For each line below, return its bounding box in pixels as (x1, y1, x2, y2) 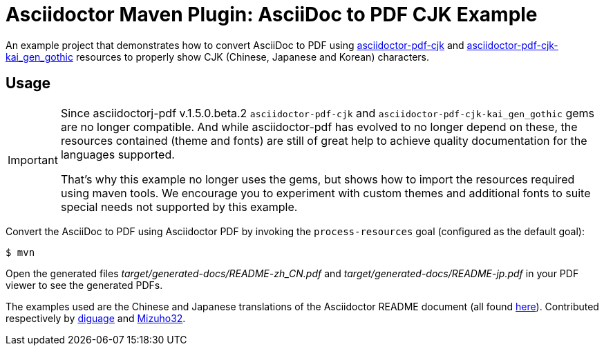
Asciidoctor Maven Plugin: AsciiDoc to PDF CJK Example (6, 3, 538, 26)
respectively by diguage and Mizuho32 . (6, 312, 186, 324)
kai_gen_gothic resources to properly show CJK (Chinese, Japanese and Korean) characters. (6, 50, 429, 63)
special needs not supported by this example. (60, 199, 298, 214)
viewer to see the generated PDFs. (6, 279, 163, 291)
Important (8, 152, 58, 167)
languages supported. (60, 147, 175, 161)
